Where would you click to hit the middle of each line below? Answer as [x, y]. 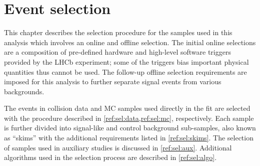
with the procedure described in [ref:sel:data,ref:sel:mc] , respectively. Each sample [129, 118]
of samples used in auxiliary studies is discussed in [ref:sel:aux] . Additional [118, 147]
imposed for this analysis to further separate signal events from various [113, 81]
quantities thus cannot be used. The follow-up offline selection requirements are [125, 71]
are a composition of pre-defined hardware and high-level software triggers [117, 52]
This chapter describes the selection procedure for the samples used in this [118, 32]
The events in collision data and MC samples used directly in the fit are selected [127, 108]
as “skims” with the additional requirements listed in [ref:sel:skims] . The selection [129, 138]
